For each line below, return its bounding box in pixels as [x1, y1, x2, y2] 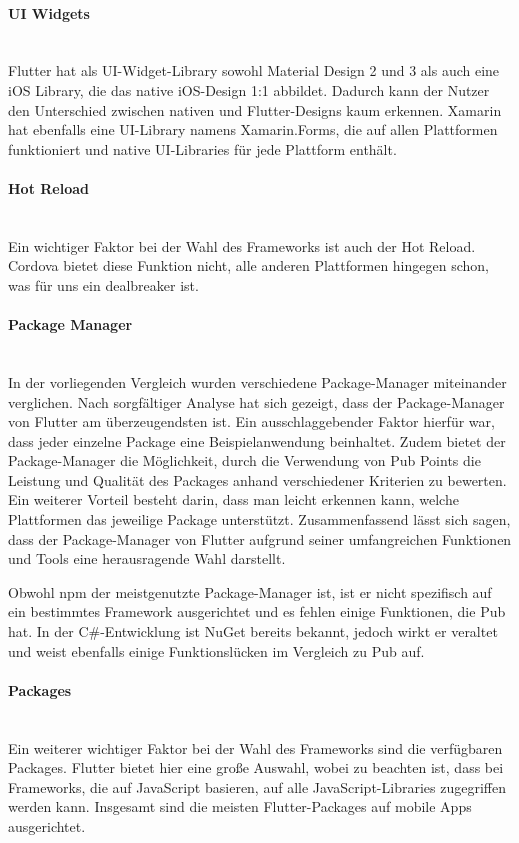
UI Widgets [8, 2, 90, 23]
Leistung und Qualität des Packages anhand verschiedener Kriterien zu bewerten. [8, 469, 507, 490]
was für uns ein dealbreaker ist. [8, 274, 199, 295]
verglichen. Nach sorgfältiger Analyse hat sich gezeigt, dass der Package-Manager [8, 391, 505, 412]
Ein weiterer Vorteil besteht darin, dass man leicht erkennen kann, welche [8, 489, 459, 510]
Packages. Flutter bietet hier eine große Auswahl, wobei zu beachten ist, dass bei [8, 757, 504, 778]
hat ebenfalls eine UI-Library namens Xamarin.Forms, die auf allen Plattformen [8, 119, 498, 140]
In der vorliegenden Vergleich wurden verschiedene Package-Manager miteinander [8, 371, 507, 392]
